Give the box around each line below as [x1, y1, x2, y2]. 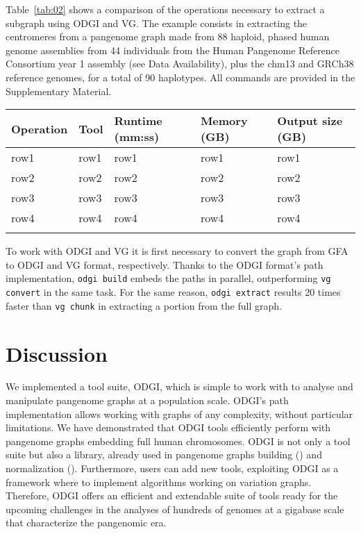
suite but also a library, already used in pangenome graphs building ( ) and [6, 447, 322, 462]
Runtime [114, 112, 162, 129]
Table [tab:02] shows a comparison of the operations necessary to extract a [6, 2, 325, 16]
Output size [277, 112, 343, 129]
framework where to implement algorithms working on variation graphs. [6, 474, 312, 489]
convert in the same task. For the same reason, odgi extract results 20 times [6, 285, 341, 299]
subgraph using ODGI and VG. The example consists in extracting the [6, 15, 308, 30]
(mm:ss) [114, 128, 160, 145]
